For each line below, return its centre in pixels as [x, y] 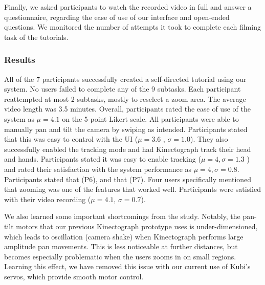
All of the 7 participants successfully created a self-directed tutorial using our [125, 79]
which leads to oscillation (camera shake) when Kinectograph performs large [124, 236]
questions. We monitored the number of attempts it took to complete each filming [132, 27]
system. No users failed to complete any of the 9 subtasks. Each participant [123, 89]
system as [19, 118]
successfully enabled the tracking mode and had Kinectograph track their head [128, 149]
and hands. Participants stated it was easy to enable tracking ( [103, 159]
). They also [209, 139]
